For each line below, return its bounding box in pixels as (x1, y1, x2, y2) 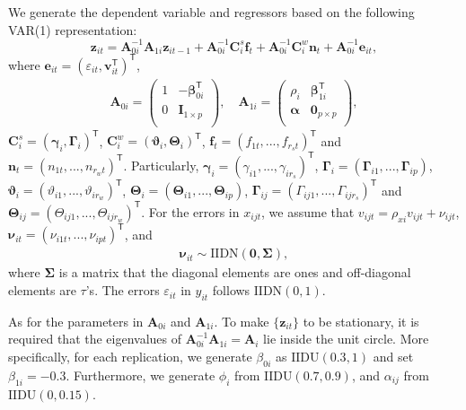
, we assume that (261, 202, 355, 221)
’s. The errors (85, 281, 160, 300)
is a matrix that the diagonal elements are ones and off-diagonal (58, 263, 411, 282)
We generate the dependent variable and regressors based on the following (8, 3, 415, 21)
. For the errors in (141, 202, 240, 221)
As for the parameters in (8, 311, 144, 330)
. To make (214, 311, 269, 330)
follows (212, 281, 251, 300)
